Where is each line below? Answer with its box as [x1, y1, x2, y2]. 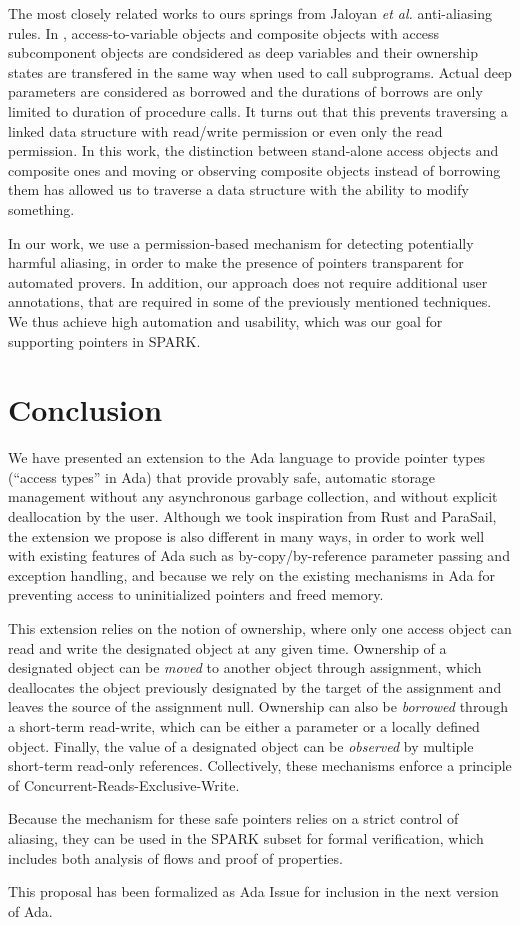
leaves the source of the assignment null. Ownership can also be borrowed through [8, 696, 508, 717]
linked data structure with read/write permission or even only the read [8, 120, 443, 141]
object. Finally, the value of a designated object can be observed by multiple [8, 735, 474, 756]
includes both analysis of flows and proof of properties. [8, 847, 343, 868]
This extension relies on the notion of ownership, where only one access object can [8, 617, 512, 638]
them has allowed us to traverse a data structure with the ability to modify [8, 179, 469, 200]
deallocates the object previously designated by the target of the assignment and [8, 676, 502, 697]
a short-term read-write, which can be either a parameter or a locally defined [8, 715, 480, 736]
